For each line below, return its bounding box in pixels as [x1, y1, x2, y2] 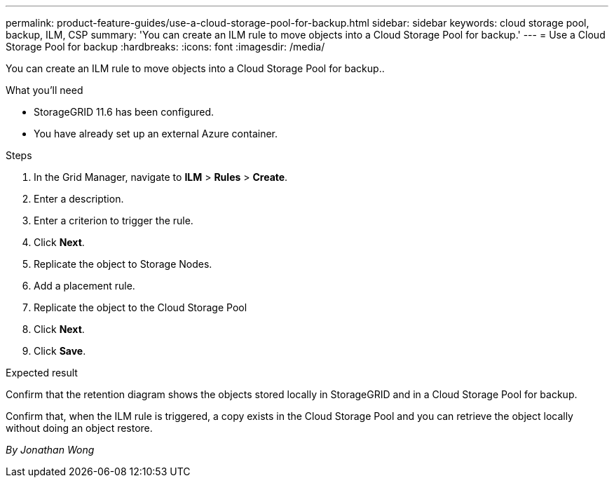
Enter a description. [34, 193, 124, 205]
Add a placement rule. [34, 280, 135, 292]
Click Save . [34, 345, 86, 357]
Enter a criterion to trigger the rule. [34, 215, 193, 226]
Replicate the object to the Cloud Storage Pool [34, 301, 247, 313]
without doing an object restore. [6, 422, 153, 434]
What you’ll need [6, 84, 83, 96]
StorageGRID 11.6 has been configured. [34, 106, 214, 118]
